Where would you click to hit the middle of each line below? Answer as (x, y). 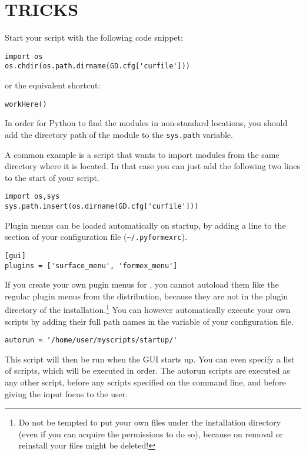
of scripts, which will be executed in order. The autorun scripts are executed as (147, 370)
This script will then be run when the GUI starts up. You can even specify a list (150, 359)
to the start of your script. (52, 177)
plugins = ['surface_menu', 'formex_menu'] (91, 266)
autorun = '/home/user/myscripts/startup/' (91, 340)
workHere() (26, 104)
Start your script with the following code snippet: (94, 37)
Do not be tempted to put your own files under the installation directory (150, 422)
